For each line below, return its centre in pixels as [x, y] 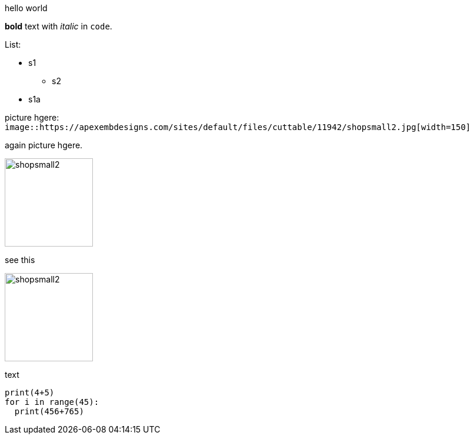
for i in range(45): [52, 402]
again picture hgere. [44, 145]
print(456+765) [49, 411]
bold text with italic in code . [59, 26]
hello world [26, 8]
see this [20, 260]
